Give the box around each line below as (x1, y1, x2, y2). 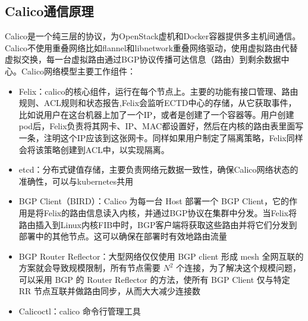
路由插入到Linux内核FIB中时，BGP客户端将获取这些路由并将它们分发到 (18, 218, 297, 230)
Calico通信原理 (5, 2, 94, 20)
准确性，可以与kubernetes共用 (18, 174, 134, 187)
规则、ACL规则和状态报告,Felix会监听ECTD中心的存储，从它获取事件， (18, 96, 297, 109)
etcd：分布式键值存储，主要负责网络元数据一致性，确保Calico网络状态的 (18, 163, 298, 176)
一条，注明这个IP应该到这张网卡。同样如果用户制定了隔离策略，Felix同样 (18, 131, 303, 144)
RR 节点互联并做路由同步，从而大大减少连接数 (18, 285, 201, 297)
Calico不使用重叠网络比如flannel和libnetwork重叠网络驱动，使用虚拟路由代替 (5, 41, 298, 54)
